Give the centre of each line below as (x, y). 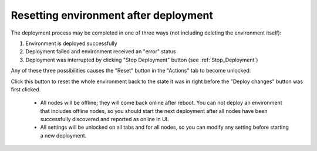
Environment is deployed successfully (71, 43)
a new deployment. (63, 135)
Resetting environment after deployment (112, 15)
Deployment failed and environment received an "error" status (101, 52)
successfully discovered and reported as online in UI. (104, 119)
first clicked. (26, 89)
